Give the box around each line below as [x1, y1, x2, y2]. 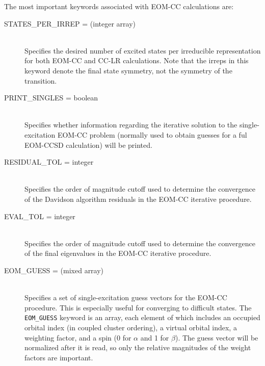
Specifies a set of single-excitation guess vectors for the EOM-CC [24, 292, 227, 303]
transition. [24, 75, 57, 86]
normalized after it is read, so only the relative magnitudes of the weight [24, 342, 251, 353]
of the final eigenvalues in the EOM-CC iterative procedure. [24, 248, 211, 258]
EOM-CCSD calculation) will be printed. [24, 139, 152, 150]
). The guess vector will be [175, 332, 258, 343]
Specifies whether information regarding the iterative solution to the [24, 119, 237, 130]
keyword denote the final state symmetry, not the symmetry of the [24, 65, 232, 75]
